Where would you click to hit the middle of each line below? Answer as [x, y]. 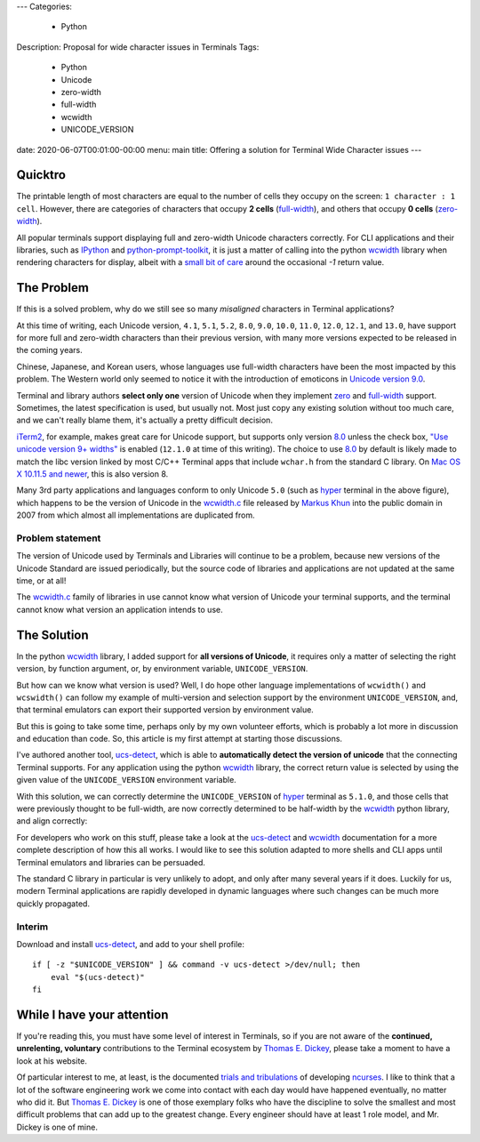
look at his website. [52, 1061]
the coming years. [50, 350]
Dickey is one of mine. [57, 1127]
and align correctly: [52, 821]
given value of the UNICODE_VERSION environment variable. [127, 780]
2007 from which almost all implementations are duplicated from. [136, 515]
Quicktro [41, 175]
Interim [32, 927]
